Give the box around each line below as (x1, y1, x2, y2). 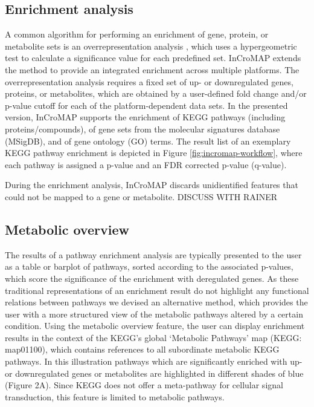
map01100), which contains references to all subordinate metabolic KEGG (5, 343, 280, 356)
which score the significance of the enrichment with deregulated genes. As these (5, 272, 299, 284)
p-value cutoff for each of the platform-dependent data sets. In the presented (5, 99, 288, 111)
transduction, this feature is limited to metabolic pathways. (5, 390, 225, 403)
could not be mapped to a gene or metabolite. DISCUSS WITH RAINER (5, 190, 278, 203)
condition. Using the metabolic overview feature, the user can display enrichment (5, 319, 305, 332)
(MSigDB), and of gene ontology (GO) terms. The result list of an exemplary (5, 134, 291, 147)
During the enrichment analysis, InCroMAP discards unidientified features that (5, 178, 298, 191)
